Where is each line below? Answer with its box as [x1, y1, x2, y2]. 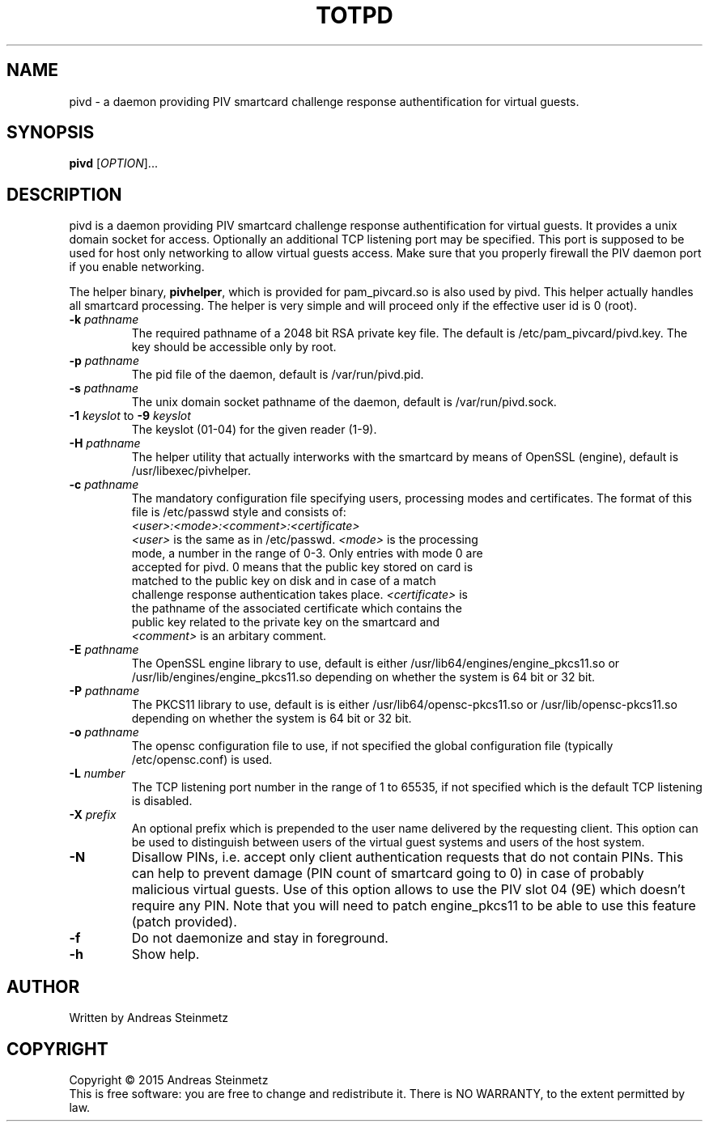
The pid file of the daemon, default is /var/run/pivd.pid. [131, 367, 424, 382]
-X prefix [69, 808, 117, 822]
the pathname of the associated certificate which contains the [131, 601, 462, 616]
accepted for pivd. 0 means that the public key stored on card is [131, 560, 473, 575]
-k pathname [69, 312, 139, 327]
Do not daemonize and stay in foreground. [131, 930, 388, 947]
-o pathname [69, 725, 139, 740]
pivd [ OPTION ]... [69, 156, 158, 171]
